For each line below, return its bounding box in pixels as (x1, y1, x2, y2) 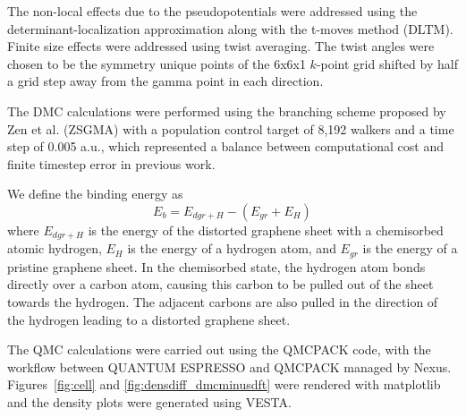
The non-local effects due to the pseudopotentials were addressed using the (7, 2, 418, 20)
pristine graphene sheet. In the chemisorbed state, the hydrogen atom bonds (7, 257, 426, 276)
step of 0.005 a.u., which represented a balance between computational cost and (7, 137, 444, 156)
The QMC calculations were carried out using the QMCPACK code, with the (7, 340, 431, 359)
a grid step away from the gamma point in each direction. (7, 72, 324, 90)
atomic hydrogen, (7, 239, 102, 258)
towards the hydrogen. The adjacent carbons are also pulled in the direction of (7, 293, 438, 311)
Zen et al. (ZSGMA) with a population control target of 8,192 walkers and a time (7, 119, 454, 138)
